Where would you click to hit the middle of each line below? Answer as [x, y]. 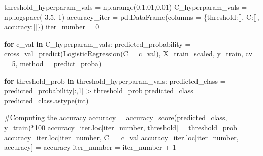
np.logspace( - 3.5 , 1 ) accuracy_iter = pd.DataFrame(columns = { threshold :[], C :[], [132, 16]
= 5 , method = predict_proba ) [53, 63]
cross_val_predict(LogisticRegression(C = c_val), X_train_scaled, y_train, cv [128, 53]
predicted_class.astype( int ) [46, 100]
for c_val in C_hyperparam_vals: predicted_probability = [97, 43]
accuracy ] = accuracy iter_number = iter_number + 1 [90, 147]
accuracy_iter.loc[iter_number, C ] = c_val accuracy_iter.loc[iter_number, [121, 137]
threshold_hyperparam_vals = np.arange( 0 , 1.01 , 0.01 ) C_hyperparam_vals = [126, 7]
